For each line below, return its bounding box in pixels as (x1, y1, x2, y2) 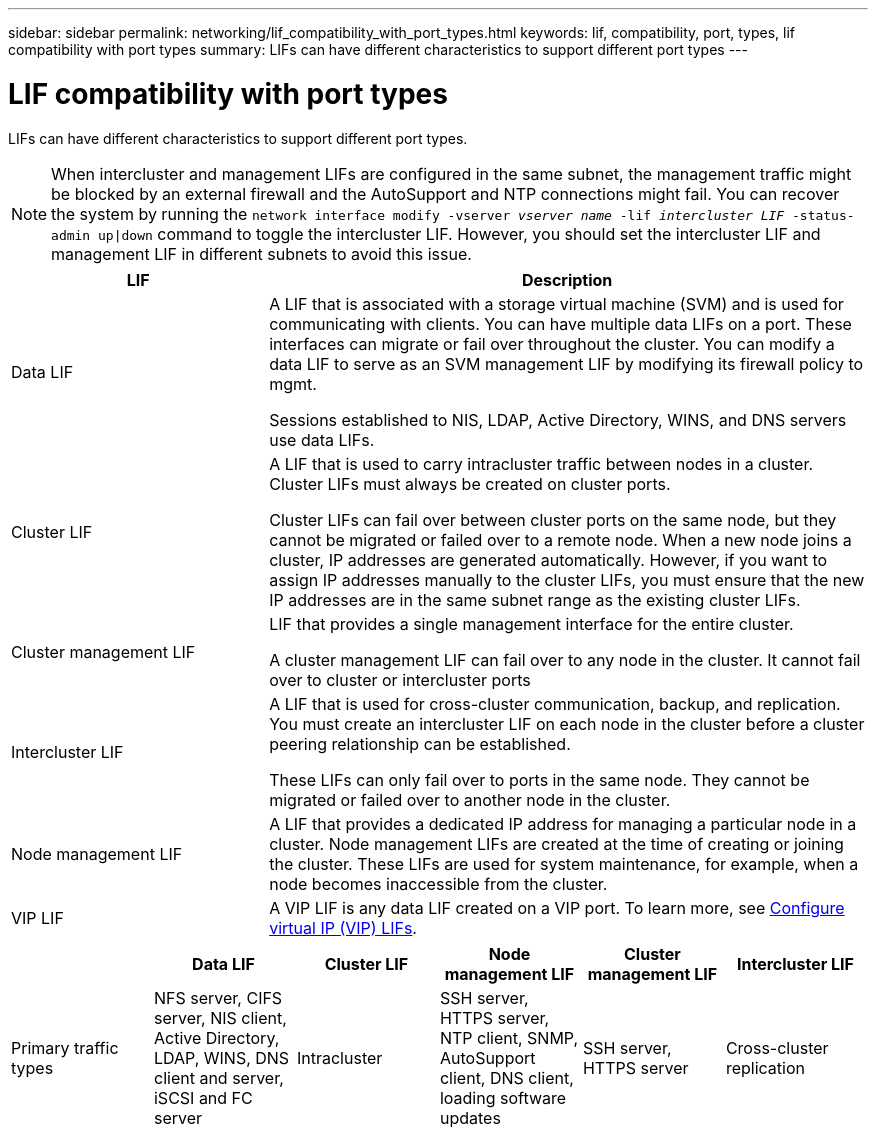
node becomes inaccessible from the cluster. (269, 873, 608, 894)
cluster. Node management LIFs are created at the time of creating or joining (269, 833, 844, 854)
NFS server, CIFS (153, 987, 283, 1008)
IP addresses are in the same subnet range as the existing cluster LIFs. (269, 589, 801, 610)
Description (521, 269, 613, 290)
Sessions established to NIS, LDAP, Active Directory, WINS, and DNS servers (269, 409, 847, 430)
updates (439, 1107, 501, 1128)
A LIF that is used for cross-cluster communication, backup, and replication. (269, 693, 841, 714)
